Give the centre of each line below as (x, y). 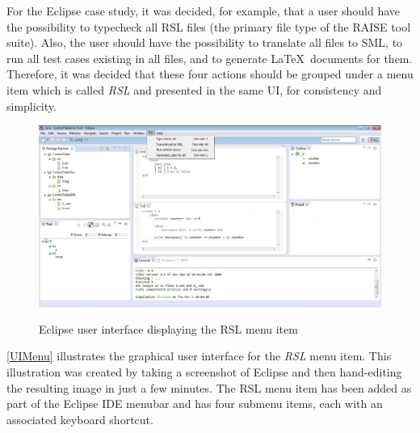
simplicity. (31, 105)
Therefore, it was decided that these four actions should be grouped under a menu (210, 74)
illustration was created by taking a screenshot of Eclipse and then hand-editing (204, 372)
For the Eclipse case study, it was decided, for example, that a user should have (204, 11)
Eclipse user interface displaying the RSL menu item (168, 328)
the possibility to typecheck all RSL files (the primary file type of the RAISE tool (209, 26)
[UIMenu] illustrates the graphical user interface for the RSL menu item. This (199, 356)
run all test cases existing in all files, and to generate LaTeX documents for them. (210, 58)
